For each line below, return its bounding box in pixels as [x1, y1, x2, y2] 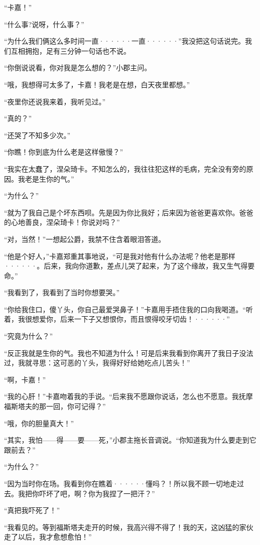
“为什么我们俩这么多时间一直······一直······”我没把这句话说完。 [4, 36, 245, 46]
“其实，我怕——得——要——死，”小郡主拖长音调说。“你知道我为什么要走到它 [4, 435, 256, 445]
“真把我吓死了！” [4, 505, 60, 515]
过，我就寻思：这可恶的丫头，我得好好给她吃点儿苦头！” [4, 357, 190, 368]
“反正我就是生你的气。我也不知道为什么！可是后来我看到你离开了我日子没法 [4, 347, 253, 358]
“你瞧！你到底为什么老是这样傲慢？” [4, 147, 123, 157]
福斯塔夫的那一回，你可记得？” [4, 401, 106, 412]
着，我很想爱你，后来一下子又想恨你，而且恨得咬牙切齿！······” [4, 314, 230, 324]
